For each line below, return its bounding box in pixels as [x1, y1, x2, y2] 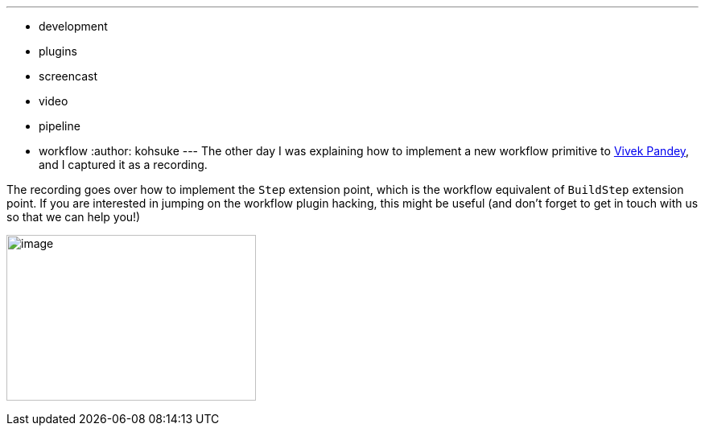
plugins [39, 44, 77, 58]
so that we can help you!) [6, 210, 141, 224]
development [39, 19, 108, 33]
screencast [39, 69, 97, 83]
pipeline [39, 119, 80, 133]
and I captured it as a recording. [39, 158, 208, 171]
